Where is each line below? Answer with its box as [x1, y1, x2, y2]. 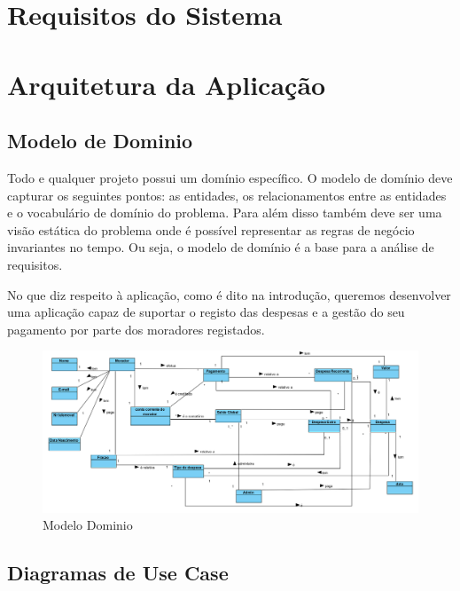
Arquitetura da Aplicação [7, 66, 326, 102]
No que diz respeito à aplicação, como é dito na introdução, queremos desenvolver [7, 285, 451, 303]
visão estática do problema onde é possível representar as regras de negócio [7, 220, 415, 239]
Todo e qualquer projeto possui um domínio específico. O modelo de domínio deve [7, 168, 453, 186]
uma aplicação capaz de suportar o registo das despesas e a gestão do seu [7, 303, 405, 321]
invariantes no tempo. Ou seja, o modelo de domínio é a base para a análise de [7, 238, 434, 256]
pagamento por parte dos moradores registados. [7, 319, 265, 338]
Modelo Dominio [43, 516, 133, 534]
